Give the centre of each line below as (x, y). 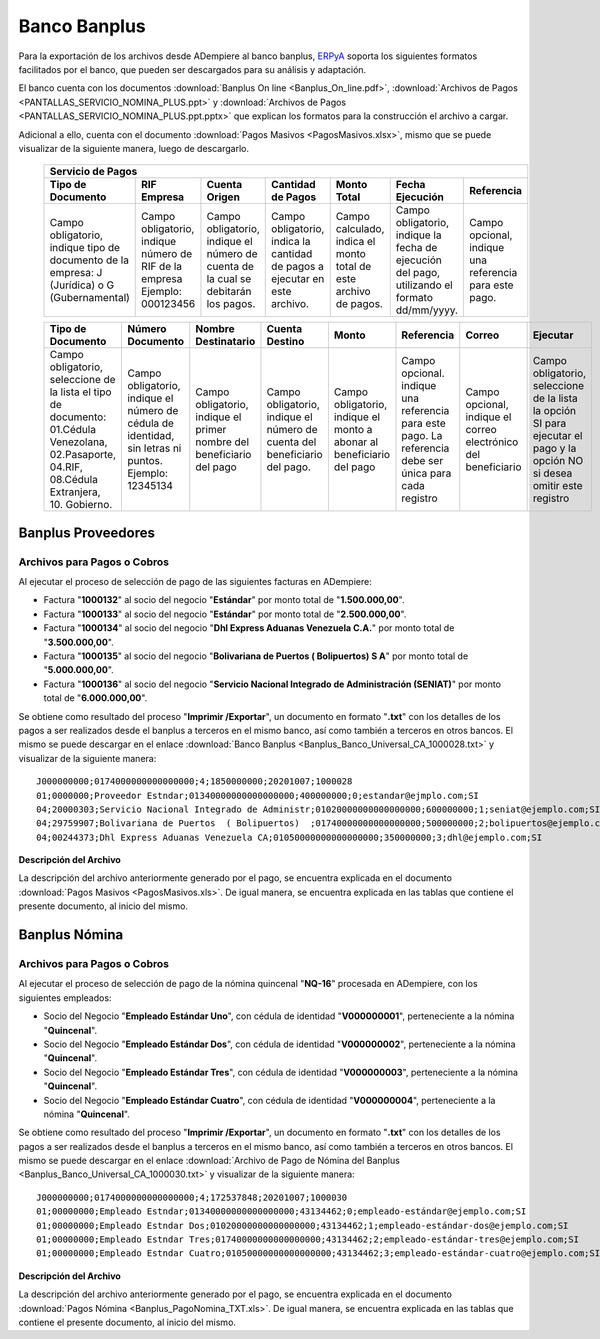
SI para (549, 423)
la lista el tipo (80, 392)
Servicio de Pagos (93, 172)
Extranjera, (75, 492)
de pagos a (297, 267)
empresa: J (76, 273)
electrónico (492, 442)
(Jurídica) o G (82, 285)
